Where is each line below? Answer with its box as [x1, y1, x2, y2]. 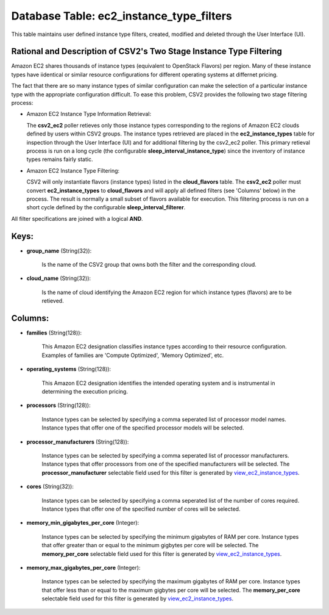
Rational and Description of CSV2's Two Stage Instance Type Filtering [11, 46, 283, 57]
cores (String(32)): [26, 483, 74, 491]
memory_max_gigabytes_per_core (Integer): [26, 564, 141, 571]
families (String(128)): [26, 329, 82, 337]
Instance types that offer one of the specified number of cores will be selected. [41, 505, 241, 512]
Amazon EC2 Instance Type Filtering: [26, 167, 120, 174]
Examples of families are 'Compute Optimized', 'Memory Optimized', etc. [41, 351, 224, 359]
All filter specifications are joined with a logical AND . [11, 215, 143, 222]
